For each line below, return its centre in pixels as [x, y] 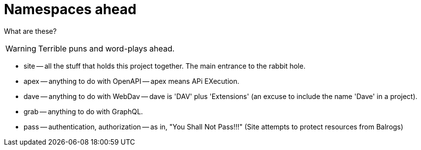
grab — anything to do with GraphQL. [83, 111]
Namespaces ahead [70, 9]
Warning [21, 48]
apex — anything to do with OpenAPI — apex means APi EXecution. [132, 81]
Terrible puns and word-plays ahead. [106, 48]
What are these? [30, 31]
